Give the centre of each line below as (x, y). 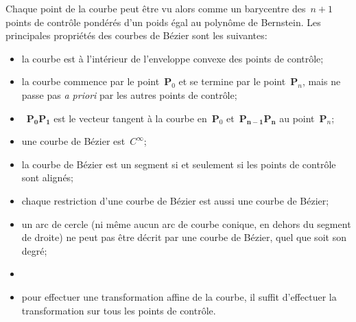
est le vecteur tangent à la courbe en (130, 118)
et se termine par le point (232, 81)
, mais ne (321, 81)
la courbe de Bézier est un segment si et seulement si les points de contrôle (179, 164)
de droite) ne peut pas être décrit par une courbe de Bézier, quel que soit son (184, 237)
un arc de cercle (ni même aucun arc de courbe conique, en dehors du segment (186, 223)
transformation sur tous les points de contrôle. (119, 310)
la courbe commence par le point (91, 81)
